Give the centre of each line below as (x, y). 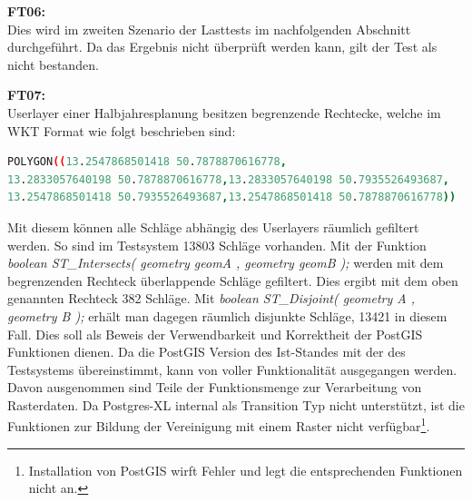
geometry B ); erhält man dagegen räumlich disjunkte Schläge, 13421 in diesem (227, 315)
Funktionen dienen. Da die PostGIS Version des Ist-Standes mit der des (206, 352)
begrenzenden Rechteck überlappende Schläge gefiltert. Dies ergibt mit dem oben (233, 280)
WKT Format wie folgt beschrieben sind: (122, 130)
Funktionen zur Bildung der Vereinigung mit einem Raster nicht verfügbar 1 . (219, 425)
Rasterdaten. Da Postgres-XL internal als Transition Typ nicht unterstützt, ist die (236, 404)
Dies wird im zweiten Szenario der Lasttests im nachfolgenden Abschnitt (209, 29)
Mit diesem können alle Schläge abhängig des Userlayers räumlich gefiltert (213, 226)
